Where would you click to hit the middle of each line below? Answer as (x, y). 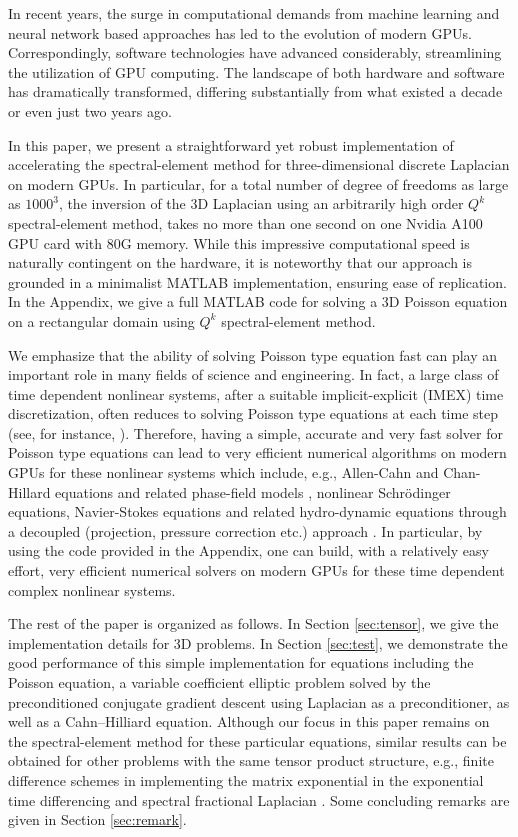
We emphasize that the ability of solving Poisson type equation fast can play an (253, 354)
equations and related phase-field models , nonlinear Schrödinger (253, 491)
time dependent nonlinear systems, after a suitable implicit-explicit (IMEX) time (256, 393)
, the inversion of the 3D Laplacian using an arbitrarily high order (261, 203)
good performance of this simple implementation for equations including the (241, 662)
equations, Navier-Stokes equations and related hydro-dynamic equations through (257, 511)
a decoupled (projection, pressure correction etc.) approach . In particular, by (245, 530)
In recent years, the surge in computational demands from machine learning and (254, 13)
